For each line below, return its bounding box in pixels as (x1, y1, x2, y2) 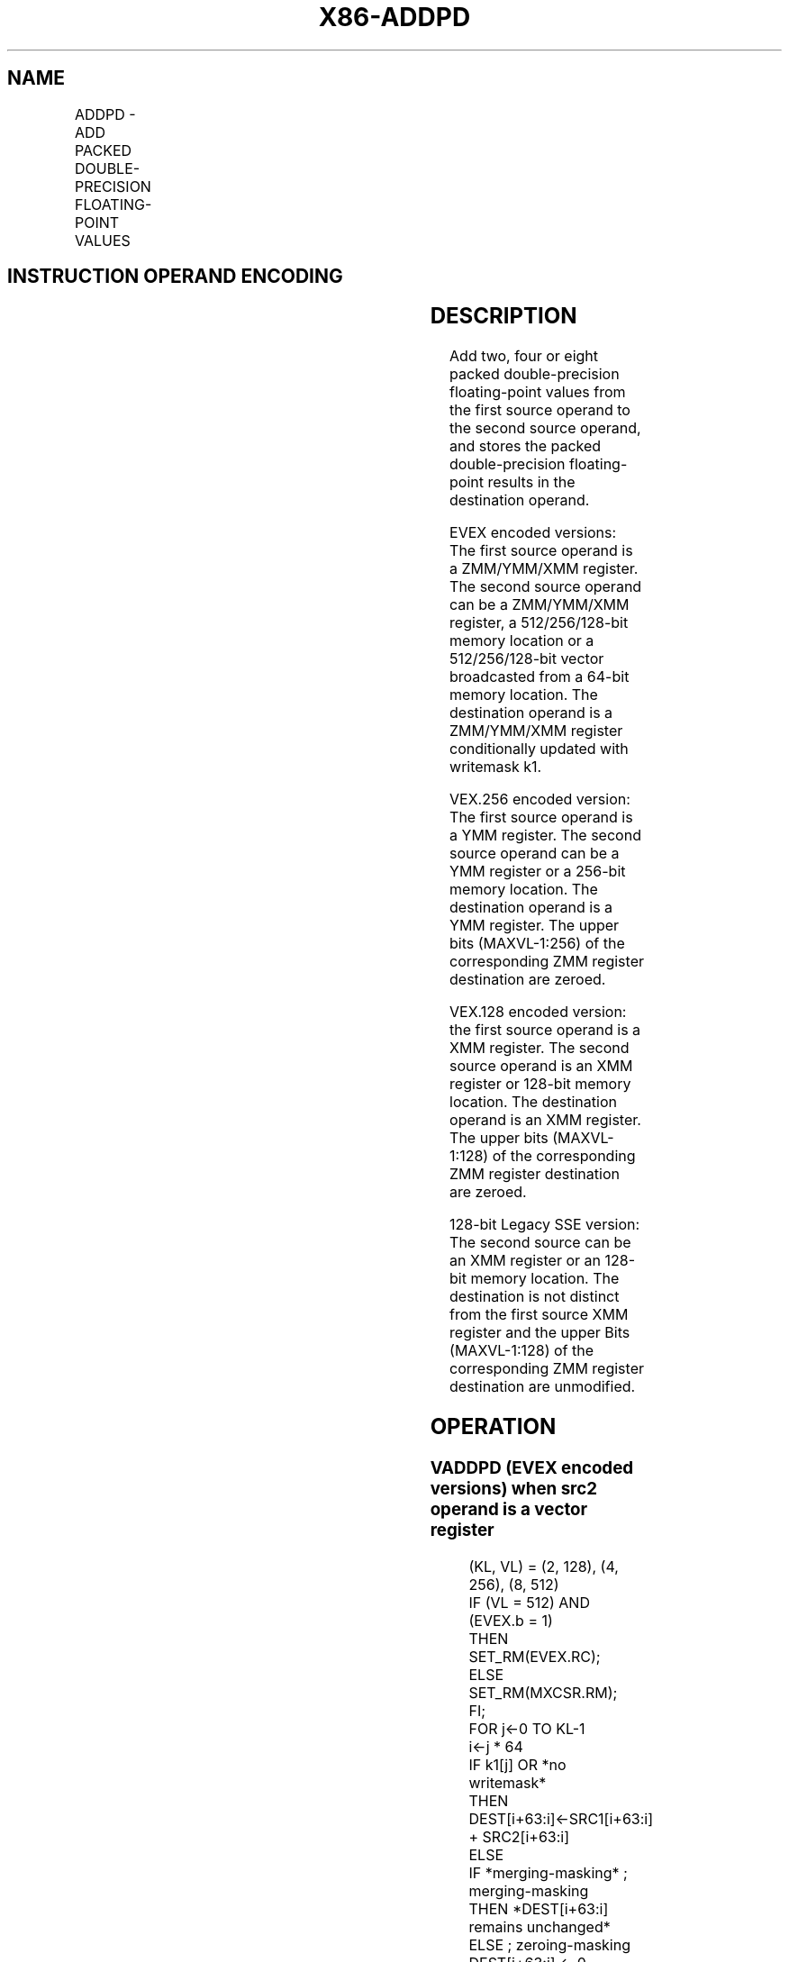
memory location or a (449, 631, 594, 650)
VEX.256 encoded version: (449, 790, 630, 809)
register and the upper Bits (449, 1323, 630, 1342)
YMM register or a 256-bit (449, 862, 626, 881)
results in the (487, 473, 576, 492)
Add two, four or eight (449, 347, 599, 366)
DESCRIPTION (430, 303, 577, 330)
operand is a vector (430, 1499, 588, 1521)
